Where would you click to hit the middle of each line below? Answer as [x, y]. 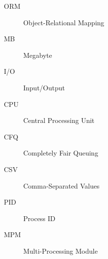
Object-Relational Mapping [64, 22]
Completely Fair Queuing [61, 153]
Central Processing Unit [59, 120]
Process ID [39, 218]
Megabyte [38, 55]
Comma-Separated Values [62, 185]
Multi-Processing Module [61, 250]
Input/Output [44, 87]
